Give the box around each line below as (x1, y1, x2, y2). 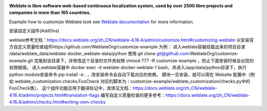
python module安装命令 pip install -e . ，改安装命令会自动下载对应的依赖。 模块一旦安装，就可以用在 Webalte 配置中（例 (9, 72, 255, 77)
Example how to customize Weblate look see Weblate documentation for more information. (9, 19, 194, 25)
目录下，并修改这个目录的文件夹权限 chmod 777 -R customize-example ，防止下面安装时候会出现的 (51, 57, 254, 64)
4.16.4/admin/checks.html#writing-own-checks (9, 99, 106, 105)
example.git (9, 57, 33, 64)
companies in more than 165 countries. (9, 10, 91, 16)
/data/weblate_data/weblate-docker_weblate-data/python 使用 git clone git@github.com (9, 51, 189, 57)
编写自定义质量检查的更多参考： (100, 92, 166, 98)
